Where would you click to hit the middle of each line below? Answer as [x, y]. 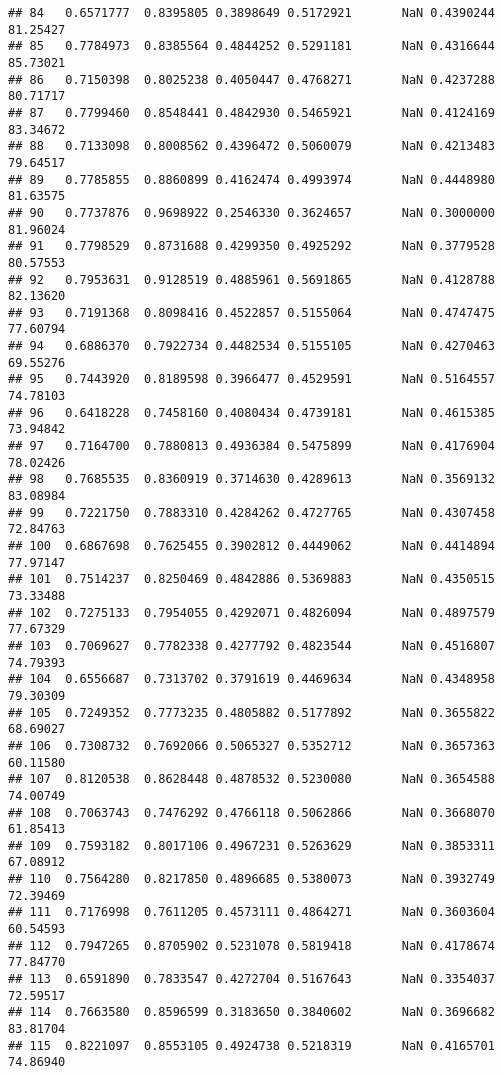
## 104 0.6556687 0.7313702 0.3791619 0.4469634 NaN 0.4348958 [251, 679]
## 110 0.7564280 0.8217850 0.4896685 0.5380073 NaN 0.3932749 [251, 879]
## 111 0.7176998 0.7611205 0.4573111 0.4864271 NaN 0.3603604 [251, 912]
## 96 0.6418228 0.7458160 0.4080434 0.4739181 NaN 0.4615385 [251, 412]
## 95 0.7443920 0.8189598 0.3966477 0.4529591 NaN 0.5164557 [251, 379]
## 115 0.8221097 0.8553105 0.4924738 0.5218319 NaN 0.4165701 [251, 1045]
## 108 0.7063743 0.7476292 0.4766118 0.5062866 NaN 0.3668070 [251, 812]
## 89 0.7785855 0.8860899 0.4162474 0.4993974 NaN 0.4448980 [251, 179]
